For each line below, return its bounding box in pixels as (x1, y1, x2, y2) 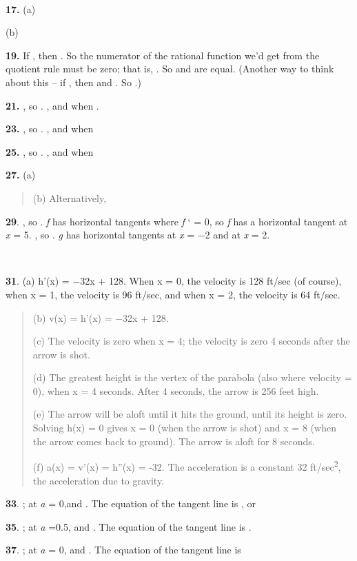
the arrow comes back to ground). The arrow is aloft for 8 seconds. (32, 433, 315, 448)
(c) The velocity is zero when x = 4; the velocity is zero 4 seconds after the (32, 334, 350, 348)
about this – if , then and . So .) (6, 74, 141, 89)
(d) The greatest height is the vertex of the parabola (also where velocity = (32, 370, 352, 385)
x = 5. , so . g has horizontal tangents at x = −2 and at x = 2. (6, 227, 270, 242)
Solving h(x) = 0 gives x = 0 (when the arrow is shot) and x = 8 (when (32, 420, 336, 435)
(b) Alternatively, (32, 190, 107, 205)
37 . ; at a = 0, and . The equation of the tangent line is (6, 542, 241, 557)
